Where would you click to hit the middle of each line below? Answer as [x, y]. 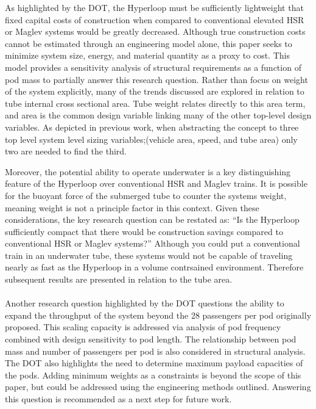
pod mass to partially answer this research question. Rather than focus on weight [156, 79]
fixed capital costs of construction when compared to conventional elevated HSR [155, 19]
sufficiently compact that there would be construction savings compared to [144, 231]
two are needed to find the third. [66, 151]
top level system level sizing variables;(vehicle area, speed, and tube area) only [151, 139]
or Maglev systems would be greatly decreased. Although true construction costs [155, 31]
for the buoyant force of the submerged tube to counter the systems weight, [146, 195]
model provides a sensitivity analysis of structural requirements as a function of [153, 67]
